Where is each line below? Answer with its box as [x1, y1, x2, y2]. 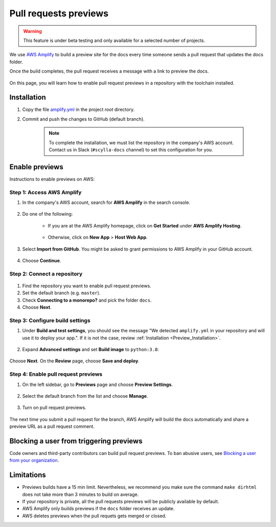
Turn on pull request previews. [22, 404, 86, 411]
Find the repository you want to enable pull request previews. [22, 283, 152, 289]
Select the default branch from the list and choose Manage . [22, 393, 148, 399]
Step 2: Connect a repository [9, 270, 83, 277]
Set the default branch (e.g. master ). [22, 290, 101, 296]
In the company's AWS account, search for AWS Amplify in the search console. [22, 199, 191, 205]
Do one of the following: [22, 211, 73, 217]
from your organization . [9, 457, 59, 464]
